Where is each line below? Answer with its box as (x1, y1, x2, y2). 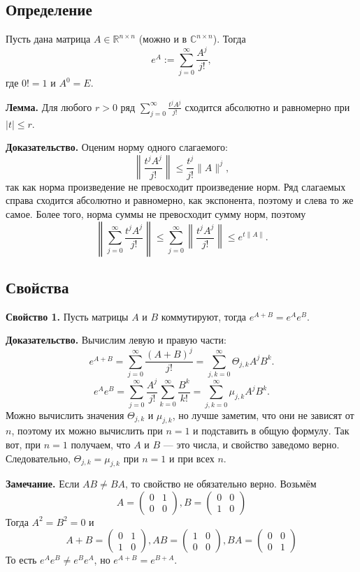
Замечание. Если (6, 476, 80, 491)
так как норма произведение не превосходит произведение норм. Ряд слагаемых (6, 179, 346, 193)
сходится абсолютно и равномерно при (185, 99, 350, 114)
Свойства (6, 276, 69, 298)
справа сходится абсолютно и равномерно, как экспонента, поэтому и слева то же (6, 193, 354, 207)
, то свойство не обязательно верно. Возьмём (125, 476, 317, 491)
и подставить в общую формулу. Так (193, 423, 350, 438)
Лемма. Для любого (6, 99, 92, 114)
